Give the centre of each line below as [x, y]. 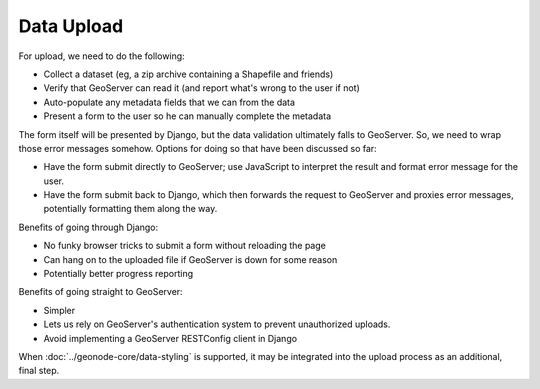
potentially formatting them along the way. [130, 209]
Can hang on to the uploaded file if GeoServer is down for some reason [190, 259]
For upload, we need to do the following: [101, 56]
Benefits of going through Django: [88, 227]
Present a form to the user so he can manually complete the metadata [187, 116]
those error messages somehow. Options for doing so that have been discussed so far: [197, 148]
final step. [39, 371]
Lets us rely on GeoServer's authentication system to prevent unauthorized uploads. [217, 324]
